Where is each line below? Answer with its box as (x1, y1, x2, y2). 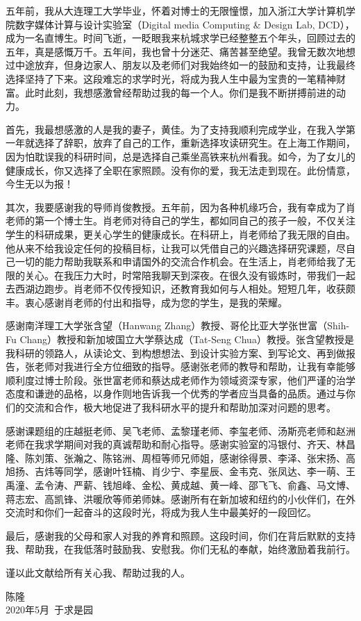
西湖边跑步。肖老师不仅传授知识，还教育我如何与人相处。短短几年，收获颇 (15, 281, 355, 296)
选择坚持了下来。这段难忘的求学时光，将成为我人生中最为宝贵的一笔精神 (6, 71, 336, 85)
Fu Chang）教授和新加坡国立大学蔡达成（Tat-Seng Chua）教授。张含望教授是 (6, 332, 354, 347)
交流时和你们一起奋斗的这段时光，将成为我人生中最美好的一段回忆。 (6, 505, 317, 520)
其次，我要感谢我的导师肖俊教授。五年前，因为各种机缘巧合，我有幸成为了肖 (6, 199, 355, 214)
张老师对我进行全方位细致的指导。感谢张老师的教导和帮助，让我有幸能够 (24, 359, 355, 374)
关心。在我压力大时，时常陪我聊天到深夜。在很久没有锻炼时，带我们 (24, 267, 336, 282)
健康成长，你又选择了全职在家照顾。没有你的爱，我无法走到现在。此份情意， (6, 163, 355, 177)
